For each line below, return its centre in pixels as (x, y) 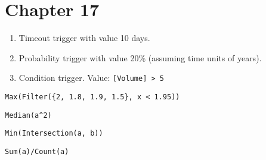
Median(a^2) (28, 115)
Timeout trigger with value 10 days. (84, 38)
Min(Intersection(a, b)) (54, 134)
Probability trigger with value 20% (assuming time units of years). (140, 57)
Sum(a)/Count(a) (37, 151)
